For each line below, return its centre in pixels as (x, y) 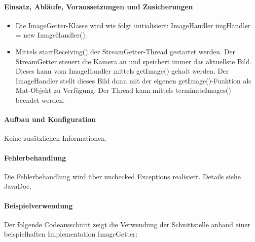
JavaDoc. (18, 186)
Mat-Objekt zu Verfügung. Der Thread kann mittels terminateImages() (123, 90)
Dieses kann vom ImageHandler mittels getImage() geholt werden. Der (122, 71)
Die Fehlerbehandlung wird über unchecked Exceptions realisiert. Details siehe (123, 176)
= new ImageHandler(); (51, 35)
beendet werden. (40, 100)
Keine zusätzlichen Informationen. (55, 138)
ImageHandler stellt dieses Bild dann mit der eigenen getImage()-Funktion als (133, 80)
